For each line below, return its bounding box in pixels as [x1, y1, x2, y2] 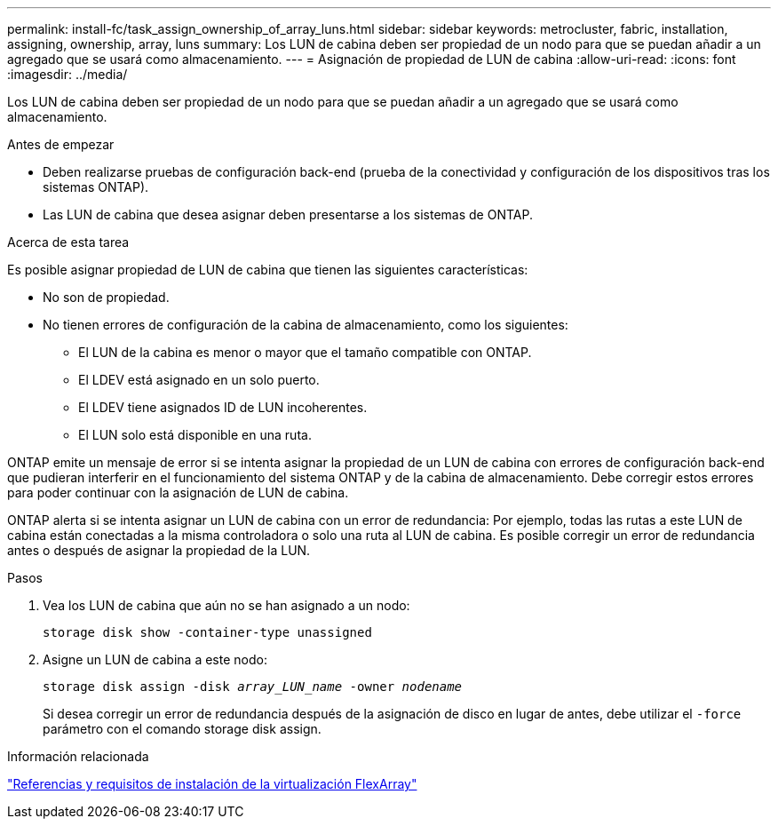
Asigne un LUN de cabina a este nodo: [43, 652, 267, 667]
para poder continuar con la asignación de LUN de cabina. [7, 485, 349, 500]
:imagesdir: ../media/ [7, 67, 128, 82]
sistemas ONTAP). [43, 179, 149, 195]
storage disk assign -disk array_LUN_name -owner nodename [43, 679, 463, 694]
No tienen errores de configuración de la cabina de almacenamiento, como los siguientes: [43, 317, 568, 332]
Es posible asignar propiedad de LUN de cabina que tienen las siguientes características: [7, 262, 528, 277]
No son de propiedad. [43, 290, 170, 305]
